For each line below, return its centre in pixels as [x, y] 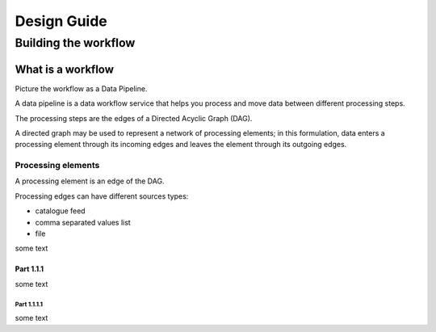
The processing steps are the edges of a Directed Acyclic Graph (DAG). [134, 118]
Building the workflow [75, 43]
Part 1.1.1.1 [29, 304]
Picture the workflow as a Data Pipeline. [81, 88]
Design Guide [61, 21]
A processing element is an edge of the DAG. [90, 181]
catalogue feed [60, 211]
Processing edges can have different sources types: [102, 196]
